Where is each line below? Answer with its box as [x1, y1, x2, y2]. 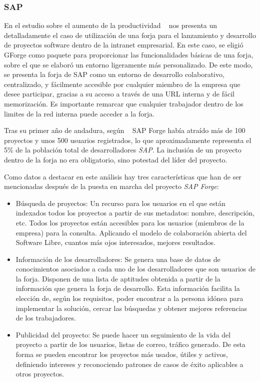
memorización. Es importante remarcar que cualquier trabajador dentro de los [4, 98, 243, 108]
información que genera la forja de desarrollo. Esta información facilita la [15, 283, 240, 293]
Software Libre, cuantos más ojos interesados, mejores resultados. [15, 237, 215, 247]
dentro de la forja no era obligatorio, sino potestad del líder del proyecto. [4, 154, 227, 164]
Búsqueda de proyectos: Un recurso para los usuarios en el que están [15, 197, 225, 208]
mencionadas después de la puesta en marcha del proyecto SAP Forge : [4, 181, 219, 191]
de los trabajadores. [15, 312, 76, 323]
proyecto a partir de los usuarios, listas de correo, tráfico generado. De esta [15, 339, 245, 349]
